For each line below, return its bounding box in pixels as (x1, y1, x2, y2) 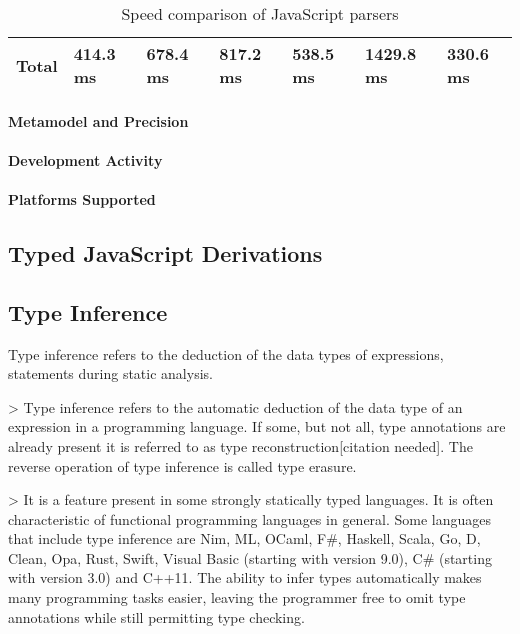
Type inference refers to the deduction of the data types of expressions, (8, 343, 444, 364)
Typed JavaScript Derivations (8, 237, 323, 268)
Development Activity (8, 149, 163, 170)
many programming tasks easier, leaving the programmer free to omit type (8, 587, 466, 608)
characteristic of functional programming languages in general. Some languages (8, 508, 492, 529)
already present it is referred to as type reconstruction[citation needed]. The (8, 435, 473, 456)
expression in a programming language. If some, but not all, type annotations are (8, 416, 506, 437)
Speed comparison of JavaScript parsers (121, 2, 399, 25)
